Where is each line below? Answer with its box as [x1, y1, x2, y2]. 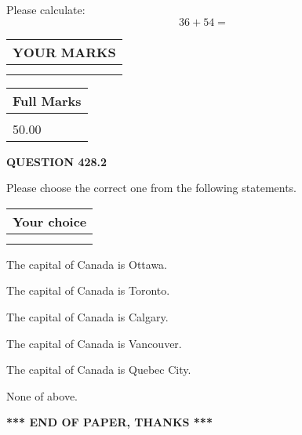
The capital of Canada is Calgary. [6, 308, 169, 324]
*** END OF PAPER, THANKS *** [6, 414, 213, 430]
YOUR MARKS [13, 42, 116, 61]
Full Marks [13, 91, 82, 110]
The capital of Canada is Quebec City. [6, 361, 191, 378]
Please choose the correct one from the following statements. [6, 179, 297, 196]
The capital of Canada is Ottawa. [6, 256, 168, 272]
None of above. [6, 387, 78, 404]
